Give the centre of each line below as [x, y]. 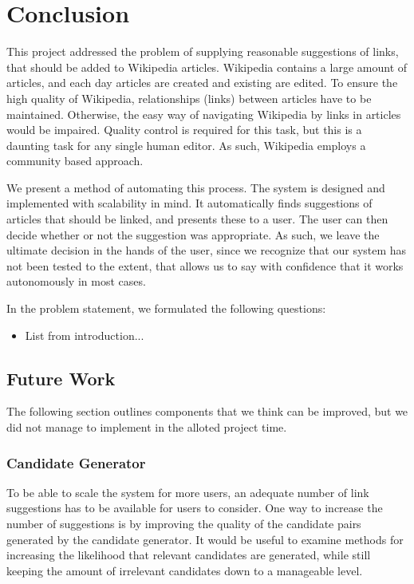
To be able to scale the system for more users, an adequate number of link [188, 492]
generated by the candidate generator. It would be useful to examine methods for [205, 539]
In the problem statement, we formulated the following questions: [166, 308]
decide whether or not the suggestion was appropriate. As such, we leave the [193, 234]
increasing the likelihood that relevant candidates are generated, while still [189, 555]
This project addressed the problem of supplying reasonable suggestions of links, [203, 51]
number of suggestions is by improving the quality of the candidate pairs [184, 524]
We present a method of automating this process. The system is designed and [196, 187]
